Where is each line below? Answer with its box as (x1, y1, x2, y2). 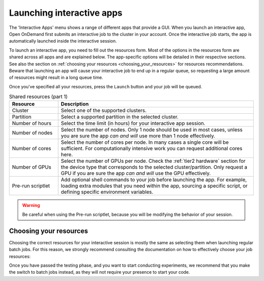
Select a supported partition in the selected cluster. (61, 113, 178, 120)
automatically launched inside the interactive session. (9, 38, 117, 44)
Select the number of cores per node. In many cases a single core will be (61, 139, 229, 146)
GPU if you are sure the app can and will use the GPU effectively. (61, 170, 211, 177)
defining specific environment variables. (61, 189, 154, 196)
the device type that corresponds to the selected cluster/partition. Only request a (61, 164, 248, 171)
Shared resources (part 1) (9, 93, 68, 100)
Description (61, 101, 89, 107)
